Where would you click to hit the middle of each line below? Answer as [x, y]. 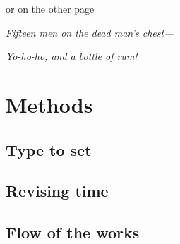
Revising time [57, 191]
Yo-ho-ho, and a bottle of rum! [72, 56]
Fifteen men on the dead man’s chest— [90, 32]
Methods [49, 104]
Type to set [49, 149]
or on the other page [50, 8]
